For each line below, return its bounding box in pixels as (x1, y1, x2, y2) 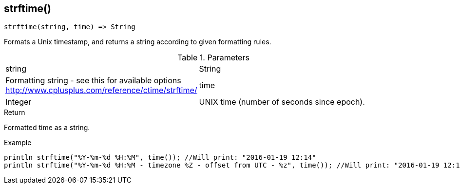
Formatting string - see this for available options (5, 75, 181, 86)
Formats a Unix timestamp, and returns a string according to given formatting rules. (4, 38, 271, 46)
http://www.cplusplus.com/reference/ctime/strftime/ (5, 85, 197, 95)
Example (4, 138, 32, 147)
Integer (5, 97, 32, 107)
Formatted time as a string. (4, 123, 90, 132)
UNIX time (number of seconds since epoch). (199, 97, 365, 107)
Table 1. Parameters (177, 53, 249, 63)
